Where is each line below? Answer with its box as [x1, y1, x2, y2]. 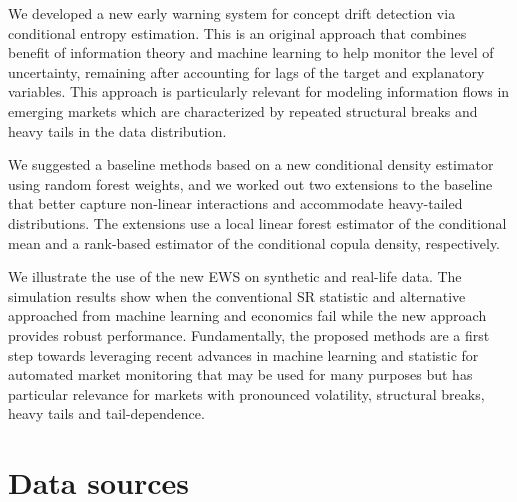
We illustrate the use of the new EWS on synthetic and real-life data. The [8, 266, 462, 287]
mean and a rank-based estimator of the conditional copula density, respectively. [8, 232, 500, 253]
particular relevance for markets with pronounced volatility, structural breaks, [8, 383, 485, 404]
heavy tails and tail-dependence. [8, 403, 205, 424]
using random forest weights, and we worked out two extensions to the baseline [8, 173, 493, 194]
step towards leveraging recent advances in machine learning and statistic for [8, 344, 479, 365]
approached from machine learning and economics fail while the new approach [8, 305, 487, 326]
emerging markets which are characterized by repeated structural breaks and [8, 100, 478, 121]
